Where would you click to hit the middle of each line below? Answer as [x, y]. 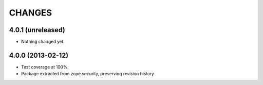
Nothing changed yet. [43, 42]
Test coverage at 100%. [45, 67]
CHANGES [30, 13]
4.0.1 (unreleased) [37, 30]
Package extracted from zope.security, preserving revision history [88, 74]
